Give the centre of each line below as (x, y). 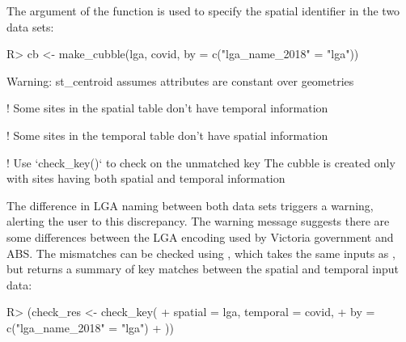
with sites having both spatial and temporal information (146, 178)
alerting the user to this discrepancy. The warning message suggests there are (198, 221)
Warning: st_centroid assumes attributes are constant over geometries (180, 80)
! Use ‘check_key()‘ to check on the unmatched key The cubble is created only (201, 162)
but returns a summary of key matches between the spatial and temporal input (203, 269)
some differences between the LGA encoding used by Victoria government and (200, 236)
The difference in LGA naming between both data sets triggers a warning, (190, 205)
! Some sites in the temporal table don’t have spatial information (167, 135)
